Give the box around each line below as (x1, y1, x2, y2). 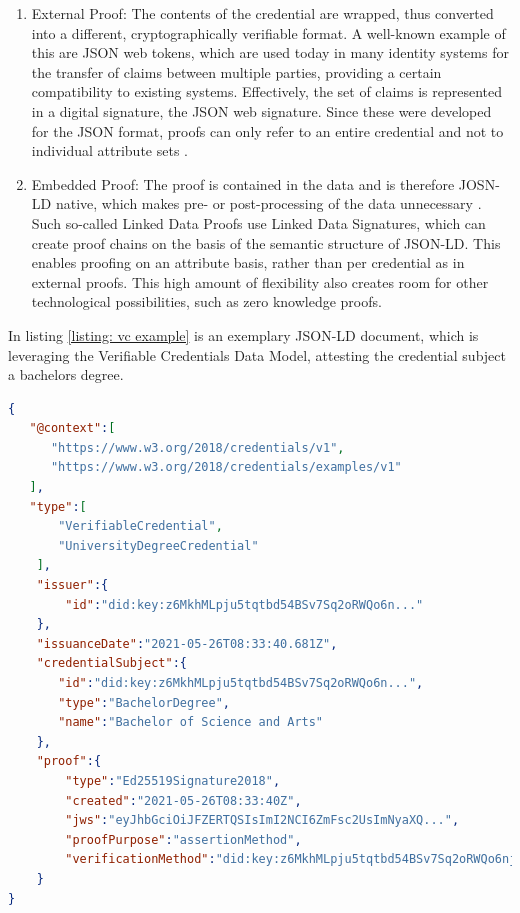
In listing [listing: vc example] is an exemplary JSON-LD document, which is (8, 324, 479, 345)
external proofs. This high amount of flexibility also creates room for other (31, 271, 489, 292)
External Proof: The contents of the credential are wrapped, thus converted (31, 3, 494, 23)
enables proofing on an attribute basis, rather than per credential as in (31, 252, 465, 273)
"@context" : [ (29, 421, 116, 436)
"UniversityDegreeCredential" (58, 538, 259, 553)
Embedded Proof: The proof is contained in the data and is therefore (31, 173, 455, 194)
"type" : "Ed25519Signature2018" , (65, 773, 281, 788)
